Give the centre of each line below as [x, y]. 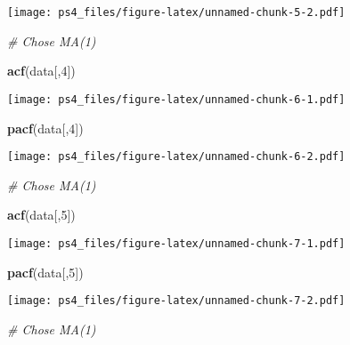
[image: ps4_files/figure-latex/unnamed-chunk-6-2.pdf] [176, 157]
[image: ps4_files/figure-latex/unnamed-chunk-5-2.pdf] [176, 12]
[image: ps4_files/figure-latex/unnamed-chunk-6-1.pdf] [176, 99]
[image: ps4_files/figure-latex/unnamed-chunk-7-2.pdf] [176, 301]
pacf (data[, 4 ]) [45, 128]
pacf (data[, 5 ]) [45, 272]
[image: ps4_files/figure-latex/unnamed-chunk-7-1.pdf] [176, 243]
